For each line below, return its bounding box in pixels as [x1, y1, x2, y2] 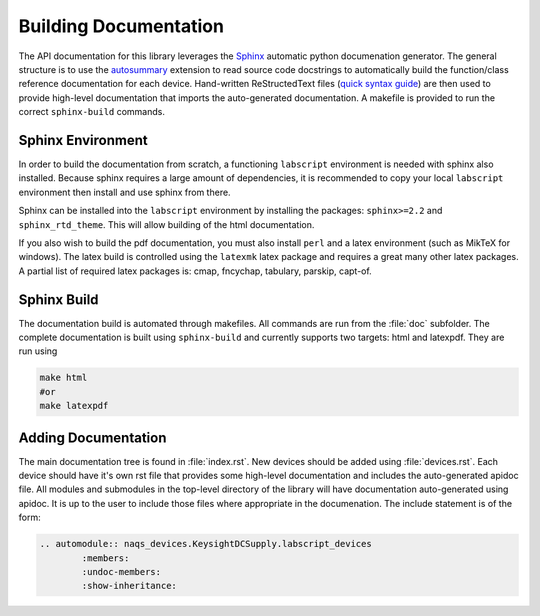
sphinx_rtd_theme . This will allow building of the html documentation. [18, 218, 315, 230]
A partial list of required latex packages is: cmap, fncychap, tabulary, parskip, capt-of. [18, 265, 372, 277]
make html [39, 372, 88, 384]
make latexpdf [39, 400, 109, 412]
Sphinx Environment [18, 131, 149, 149]
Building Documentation [18, 15, 225, 37]
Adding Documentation [18, 429, 167, 446]
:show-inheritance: [81, 580, 177, 592]
